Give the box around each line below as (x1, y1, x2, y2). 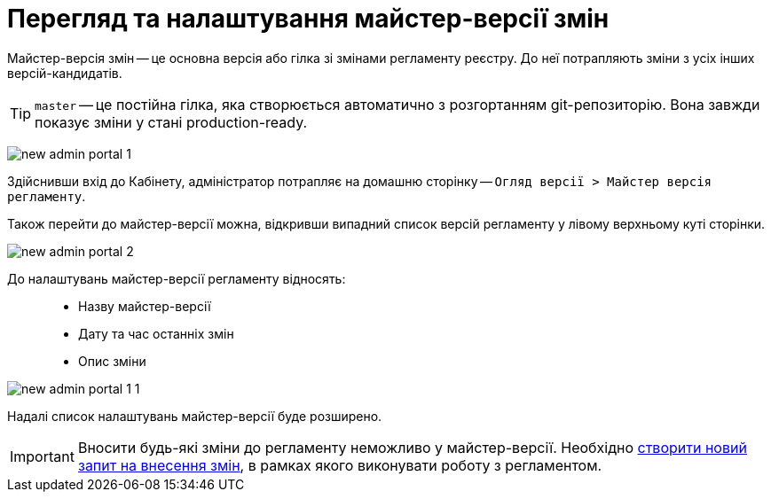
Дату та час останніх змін (78, 325, 234, 341)
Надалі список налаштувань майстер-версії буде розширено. (7, 408, 382, 424)
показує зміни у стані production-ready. (35, 113, 308, 131)
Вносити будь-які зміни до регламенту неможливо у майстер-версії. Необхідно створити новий (77, 438, 747, 456)
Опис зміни (78, 353, 146, 369)
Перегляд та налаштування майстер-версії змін (7, 4, 610, 34)
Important (10, 447, 75, 465)
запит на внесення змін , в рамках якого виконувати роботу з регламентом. (77, 456, 602, 474)
